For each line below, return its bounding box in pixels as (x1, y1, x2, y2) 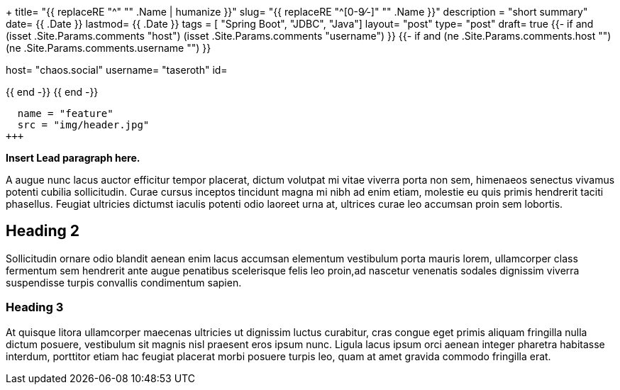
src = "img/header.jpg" (17, 119, 150, 130)
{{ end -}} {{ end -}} (6, 86, 99, 98)
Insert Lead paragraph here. (6, 152, 140, 164)
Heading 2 (6, 222, 80, 240)
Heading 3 (6, 300, 64, 315)
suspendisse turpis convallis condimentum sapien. (6, 276, 242, 289)
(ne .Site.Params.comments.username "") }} (6, 42, 211, 54)
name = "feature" (17, 108, 114, 119)
